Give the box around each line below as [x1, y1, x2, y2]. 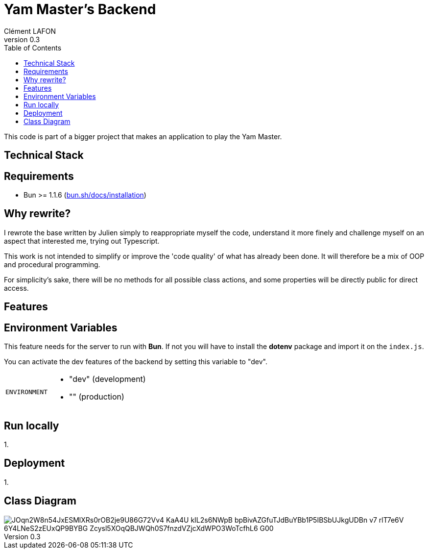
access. [4, 283, 29, 292]
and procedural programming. [4, 260, 100, 269]
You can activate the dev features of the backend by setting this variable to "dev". [4, 357, 267, 366]
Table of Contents [4, 43, 62, 52]
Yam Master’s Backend [4, 1, 156, 18]
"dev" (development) [69, 374, 146, 384]
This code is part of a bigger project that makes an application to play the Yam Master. [4, 132, 282, 141]
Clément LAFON [4, 26, 56, 35]
